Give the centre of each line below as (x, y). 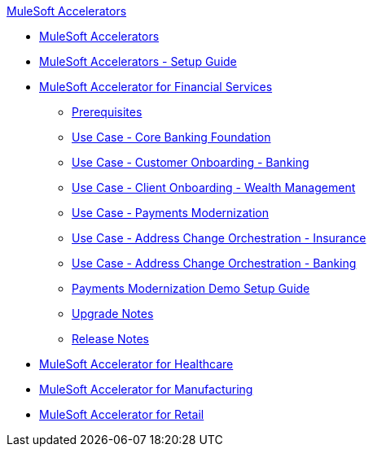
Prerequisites (107, 112)
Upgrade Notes (113, 314)
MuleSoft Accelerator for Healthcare (136, 364)
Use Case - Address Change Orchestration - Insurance (219, 238)
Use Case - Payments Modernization (170, 213)
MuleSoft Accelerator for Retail (122, 414)
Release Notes (110, 339)
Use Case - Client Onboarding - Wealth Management (214, 187)
